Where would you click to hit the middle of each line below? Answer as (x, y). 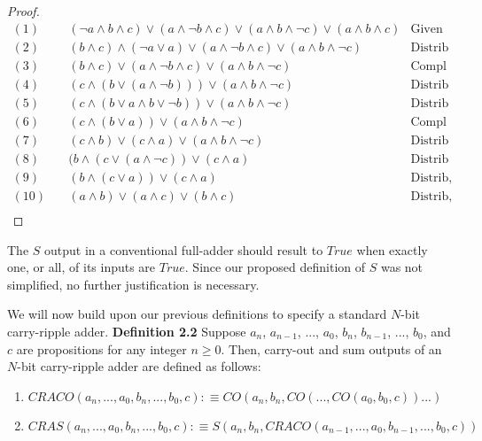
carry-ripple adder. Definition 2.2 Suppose (127, 331)
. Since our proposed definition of (275, 267)
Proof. (23, 11)
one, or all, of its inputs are (82, 267)
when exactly (392, 249)
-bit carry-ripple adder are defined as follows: (139, 366)
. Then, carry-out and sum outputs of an (331, 348)
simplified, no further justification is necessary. (133, 284)
